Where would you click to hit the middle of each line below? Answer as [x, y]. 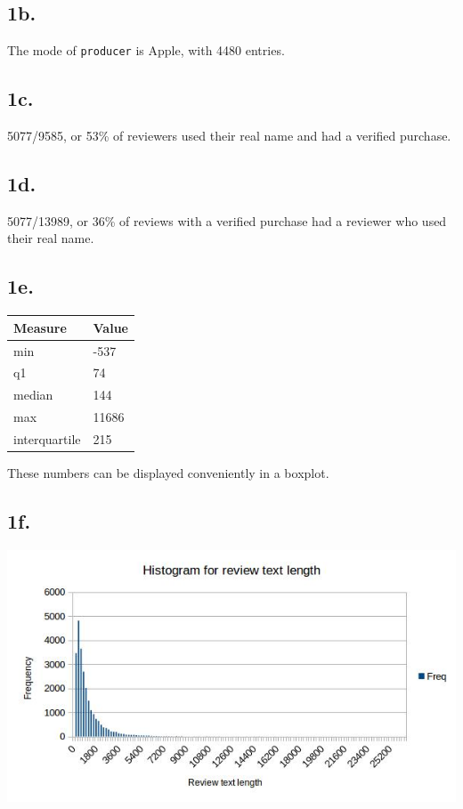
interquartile [47, 438]
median [33, 395]
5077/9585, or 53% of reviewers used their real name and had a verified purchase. [229, 136]
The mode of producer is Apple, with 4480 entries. [146, 50]
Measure [40, 327]
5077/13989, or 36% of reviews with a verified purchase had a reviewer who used [227, 220]
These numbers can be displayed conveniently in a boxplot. [168, 473]
